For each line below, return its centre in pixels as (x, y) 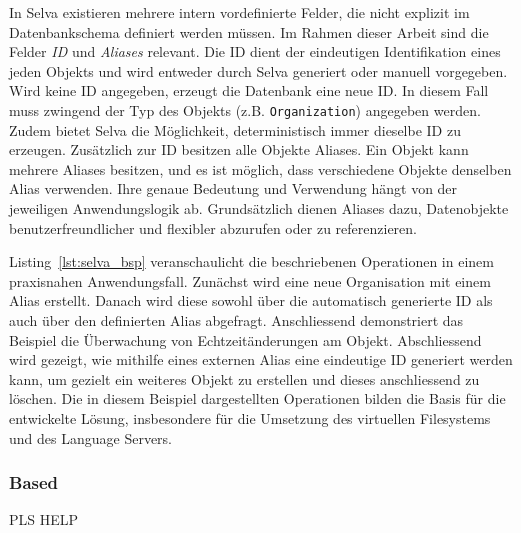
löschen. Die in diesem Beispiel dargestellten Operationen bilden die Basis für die (257, 398)
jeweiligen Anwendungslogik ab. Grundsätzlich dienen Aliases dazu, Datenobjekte (259, 208)
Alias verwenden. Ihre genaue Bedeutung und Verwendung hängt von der (233, 188)
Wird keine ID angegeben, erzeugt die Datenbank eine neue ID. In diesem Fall (249, 90)
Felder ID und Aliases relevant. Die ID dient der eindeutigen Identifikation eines (255, 51)
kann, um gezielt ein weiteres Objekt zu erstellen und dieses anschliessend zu (244, 378)
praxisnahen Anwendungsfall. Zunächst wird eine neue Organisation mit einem (250, 280)
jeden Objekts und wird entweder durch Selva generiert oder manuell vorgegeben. (258, 70)
